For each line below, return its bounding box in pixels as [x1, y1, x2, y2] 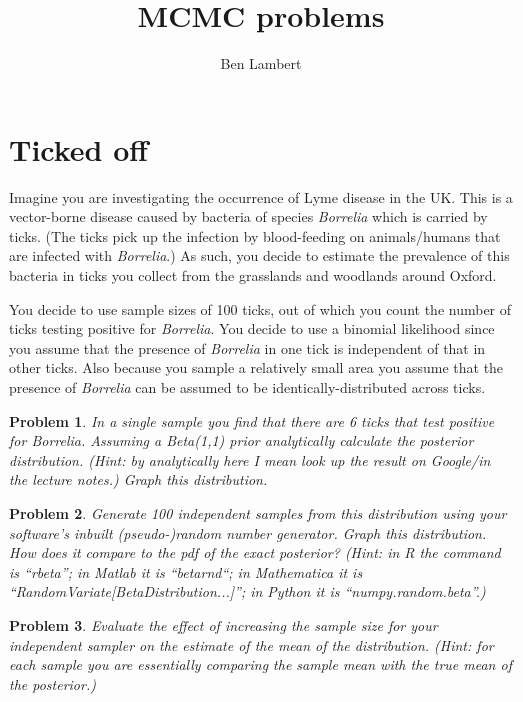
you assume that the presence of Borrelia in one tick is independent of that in [9, 337, 486, 358]
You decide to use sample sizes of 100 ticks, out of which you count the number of [9, 298, 512, 319]
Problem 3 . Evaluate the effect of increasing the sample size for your [9, 614, 438, 635]
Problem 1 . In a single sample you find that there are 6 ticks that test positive [9, 410, 495, 431]
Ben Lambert [220, 53, 302, 74]
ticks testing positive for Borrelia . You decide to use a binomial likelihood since [9, 318, 495, 339]
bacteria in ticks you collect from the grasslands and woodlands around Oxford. [9, 265, 497, 286]
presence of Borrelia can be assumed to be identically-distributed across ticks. [9, 377, 486, 397]
